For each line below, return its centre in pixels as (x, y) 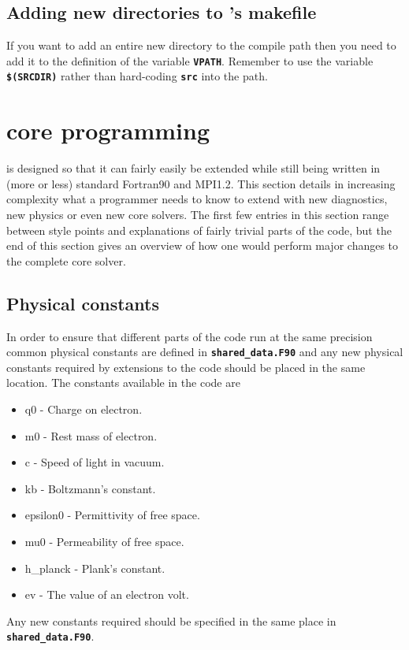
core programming (108, 130)
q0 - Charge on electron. (84, 409)
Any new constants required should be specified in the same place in (171, 620)
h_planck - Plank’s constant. (95, 568)
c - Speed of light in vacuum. (95, 462)
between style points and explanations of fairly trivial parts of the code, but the (199, 230)
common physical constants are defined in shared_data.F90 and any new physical (205, 352)
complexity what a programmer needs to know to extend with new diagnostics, (197, 199)
